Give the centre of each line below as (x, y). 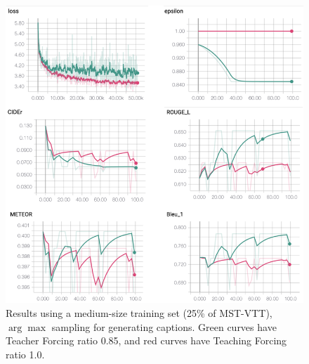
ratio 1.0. (25, 354)
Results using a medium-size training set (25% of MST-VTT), (139, 313)
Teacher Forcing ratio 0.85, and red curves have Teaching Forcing (146, 340)
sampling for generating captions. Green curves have (164, 326)
